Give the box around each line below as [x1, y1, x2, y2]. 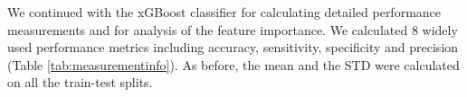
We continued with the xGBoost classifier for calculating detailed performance [7, 3, 442, 21]
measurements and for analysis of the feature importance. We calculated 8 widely [7, 20, 458, 39]
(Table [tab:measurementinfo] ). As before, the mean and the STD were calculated [7, 55, 460, 74]
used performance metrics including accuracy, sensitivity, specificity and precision [7, 38, 459, 57]
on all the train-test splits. [7, 73, 153, 92]
